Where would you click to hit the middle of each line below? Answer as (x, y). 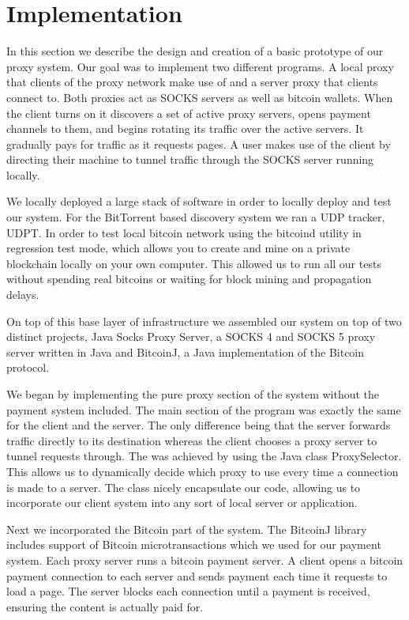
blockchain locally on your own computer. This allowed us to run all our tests (194, 263)
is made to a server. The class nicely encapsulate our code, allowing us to (184, 487)
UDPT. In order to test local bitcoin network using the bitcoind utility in (184, 232)
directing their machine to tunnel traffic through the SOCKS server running (190, 159)
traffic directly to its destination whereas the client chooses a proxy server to (192, 440)
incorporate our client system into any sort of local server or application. (182, 503)
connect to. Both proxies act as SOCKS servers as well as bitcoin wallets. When (200, 97)
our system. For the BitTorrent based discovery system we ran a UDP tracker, (196, 217)
